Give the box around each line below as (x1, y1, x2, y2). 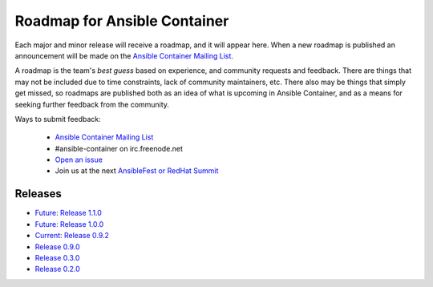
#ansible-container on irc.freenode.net (55, 143, 184, 153)
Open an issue (55, 155, 103, 164)
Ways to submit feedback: (14, 114, 102, 123)
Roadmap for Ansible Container (14, 12, 229, 30)
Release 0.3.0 (34, 253, 80, 262)
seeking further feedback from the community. (14, 99, 170, 109)
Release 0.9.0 (34, 241, 80, 252)
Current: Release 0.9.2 (34, 231, 110, 241)
